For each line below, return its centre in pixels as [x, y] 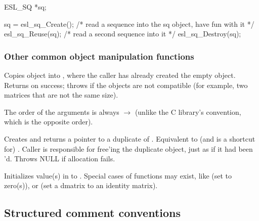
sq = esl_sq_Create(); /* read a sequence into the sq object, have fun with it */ [129, 24]
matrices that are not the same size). [61, 95]
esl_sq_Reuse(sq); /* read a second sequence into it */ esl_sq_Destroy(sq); [123, 34]
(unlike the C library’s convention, [188, 112]
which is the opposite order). [49, 122]
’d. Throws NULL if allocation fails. [60, 159]
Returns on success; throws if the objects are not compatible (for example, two [126, 85]
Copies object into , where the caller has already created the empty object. [120, 75]
